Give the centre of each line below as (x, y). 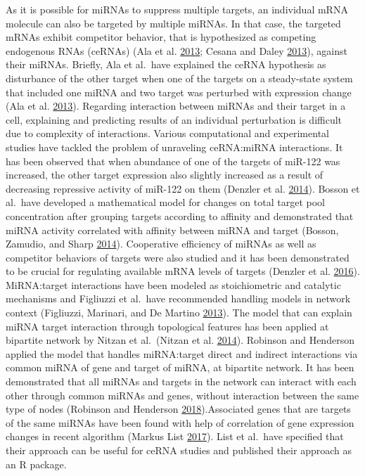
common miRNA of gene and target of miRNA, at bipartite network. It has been (180, 367)
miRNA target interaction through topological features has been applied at (167, 326)
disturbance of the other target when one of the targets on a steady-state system (179, 78)
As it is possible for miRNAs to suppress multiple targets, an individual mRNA (177, 9)
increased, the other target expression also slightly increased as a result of (165, 175)
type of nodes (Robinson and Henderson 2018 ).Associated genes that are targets (178, 409)
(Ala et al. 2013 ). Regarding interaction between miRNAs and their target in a (176, 106)
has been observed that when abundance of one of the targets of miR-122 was (173, 161)
